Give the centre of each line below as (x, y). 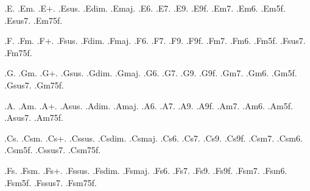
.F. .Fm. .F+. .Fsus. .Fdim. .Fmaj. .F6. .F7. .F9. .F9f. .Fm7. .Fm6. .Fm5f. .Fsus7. (155, 41)
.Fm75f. (18, 52)
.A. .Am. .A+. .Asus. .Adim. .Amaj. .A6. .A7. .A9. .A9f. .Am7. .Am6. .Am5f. (149, 105)
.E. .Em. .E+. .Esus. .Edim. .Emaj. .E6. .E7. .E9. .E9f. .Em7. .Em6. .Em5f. (145, 8)
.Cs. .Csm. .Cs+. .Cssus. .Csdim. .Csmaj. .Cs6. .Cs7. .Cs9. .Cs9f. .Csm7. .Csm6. (153, 138)
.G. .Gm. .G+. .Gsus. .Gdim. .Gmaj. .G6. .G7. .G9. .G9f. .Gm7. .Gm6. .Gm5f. (151, 73)
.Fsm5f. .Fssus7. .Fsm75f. (51, 182)
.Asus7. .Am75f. (34, 117)
